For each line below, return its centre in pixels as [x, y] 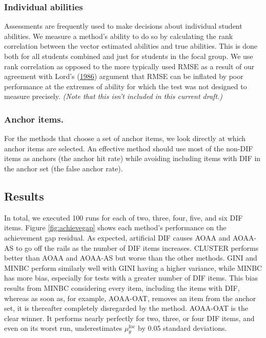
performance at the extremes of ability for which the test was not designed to [126, 86]
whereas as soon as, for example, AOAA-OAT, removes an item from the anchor [130, 298]
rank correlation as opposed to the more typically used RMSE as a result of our [129, 66]
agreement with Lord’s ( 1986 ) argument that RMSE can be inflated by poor [124, 76]
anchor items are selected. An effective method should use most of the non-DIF [129, 148]
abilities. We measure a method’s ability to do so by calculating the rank [119, 36]
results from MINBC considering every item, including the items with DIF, [122, 287]
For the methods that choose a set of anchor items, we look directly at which [125, 138]
